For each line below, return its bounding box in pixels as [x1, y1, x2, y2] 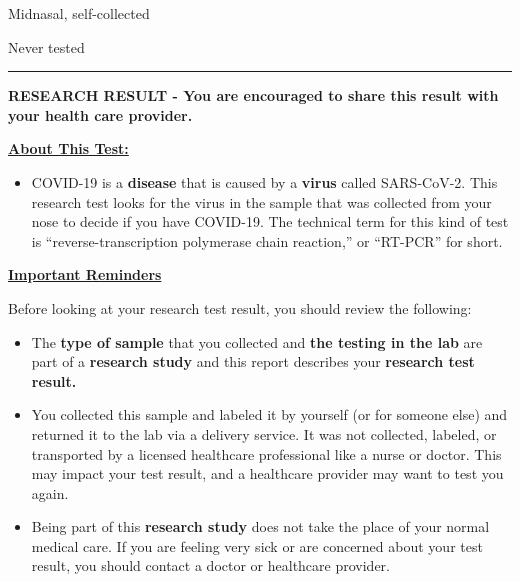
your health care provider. [8, 104, 193, 125]
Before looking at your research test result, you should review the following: [8, 297, 472, 318]
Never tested [8, 36, 85, 57]
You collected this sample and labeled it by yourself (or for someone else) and [31, 404, 508, 425]
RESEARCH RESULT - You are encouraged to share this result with [8, 85, 499, 106]
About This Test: [8, 138, 129, 159]
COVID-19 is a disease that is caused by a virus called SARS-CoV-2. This [31, 171, 498, 192]
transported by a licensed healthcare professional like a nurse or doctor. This [31, 443, 502, 464]
